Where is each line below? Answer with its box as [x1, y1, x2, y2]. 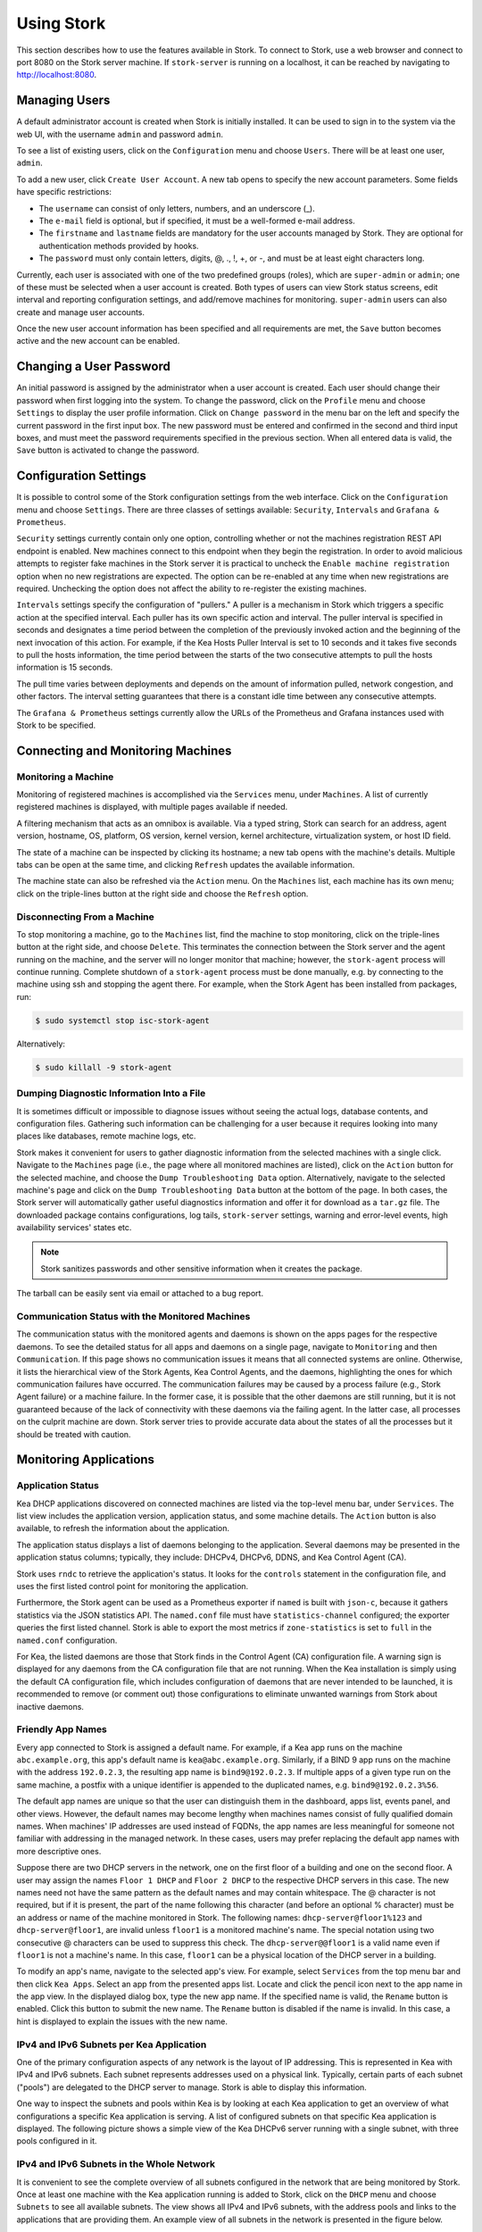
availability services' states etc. [16, 1222, 132, 1233]
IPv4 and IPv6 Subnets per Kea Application [16, 2038, 207, 2051]
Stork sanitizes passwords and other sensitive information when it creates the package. [40, 1263, 363, 1274]
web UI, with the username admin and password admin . [16, 129, 223, 139]
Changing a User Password [16, 359, 171, 374]
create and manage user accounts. [16, 306, 145, 317]
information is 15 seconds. [16, 662, 113, 673]
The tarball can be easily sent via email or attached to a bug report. [16, 1288, 263, 1299]
